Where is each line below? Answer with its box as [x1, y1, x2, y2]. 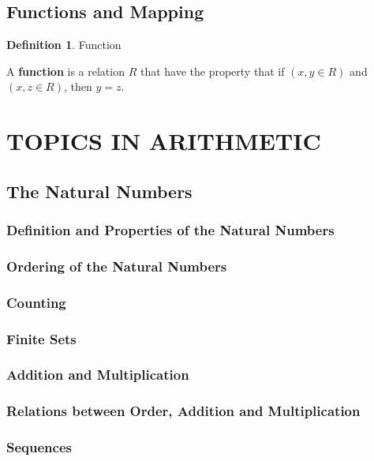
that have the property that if [140, 62, 285, 79]
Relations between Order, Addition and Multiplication [6, 401, 361, 421]
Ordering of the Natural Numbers [6, 256, 227, 275]
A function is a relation [6, 62, 125, 79]
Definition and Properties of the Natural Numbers [6, 220, 335, 240]
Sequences [6, 437, 72, 457]
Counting [6, 292, 66, 312]
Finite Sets [6, 328, 77, 348]
